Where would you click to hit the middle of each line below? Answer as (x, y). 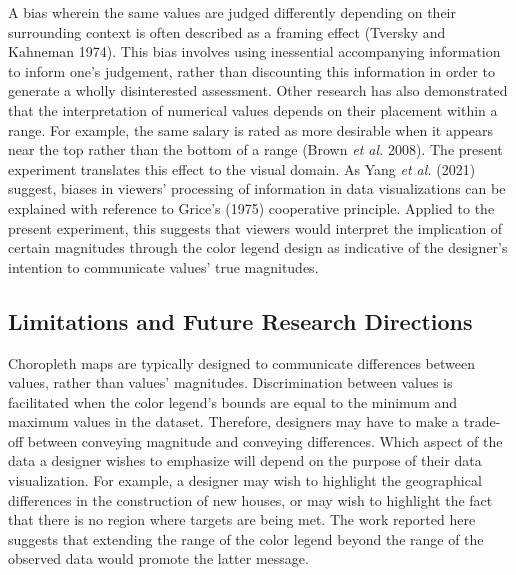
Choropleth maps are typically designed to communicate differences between (241, 362)
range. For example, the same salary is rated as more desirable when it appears (251, 129)
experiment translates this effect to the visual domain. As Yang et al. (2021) (242, 168)
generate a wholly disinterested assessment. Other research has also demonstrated (258, 90)
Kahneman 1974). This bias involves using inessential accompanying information (254, 51)
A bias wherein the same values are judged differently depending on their (232, 12)
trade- (482, 421)
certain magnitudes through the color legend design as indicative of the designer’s (258, 247)
